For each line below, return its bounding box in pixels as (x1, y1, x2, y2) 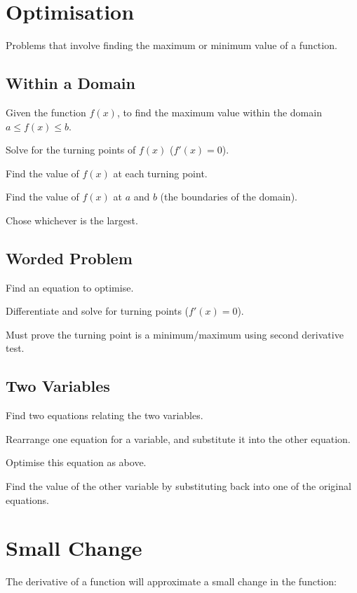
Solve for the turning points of (6, 142, 136, 157)
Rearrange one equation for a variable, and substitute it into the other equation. (6, 431, 351, 446)
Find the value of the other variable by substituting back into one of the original (6, 479, 351, 493)
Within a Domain (6, 72, 135, 94)
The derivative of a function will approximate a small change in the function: (6, 574, 337, 589)
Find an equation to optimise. (6, 280, 134, 294)
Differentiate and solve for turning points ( (6, 304, 189, 318)
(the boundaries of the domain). (160, 189, 297, 204)
